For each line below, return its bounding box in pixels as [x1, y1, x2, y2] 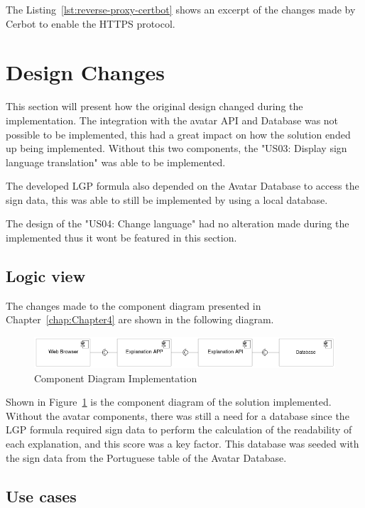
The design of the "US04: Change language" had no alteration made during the [6, 216, 349, 231]
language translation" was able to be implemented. [6, 154, 226, 169]
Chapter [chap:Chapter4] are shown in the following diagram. [6, 312, 274, 327]
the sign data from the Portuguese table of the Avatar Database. [6, 450, 287, 465]
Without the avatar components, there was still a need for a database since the [6, 408, 349, 423]
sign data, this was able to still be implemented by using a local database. [6, 192, 328, 207]
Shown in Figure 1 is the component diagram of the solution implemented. [6, 394, 332, 409]
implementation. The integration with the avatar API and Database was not [6, 112, 339, 127]
